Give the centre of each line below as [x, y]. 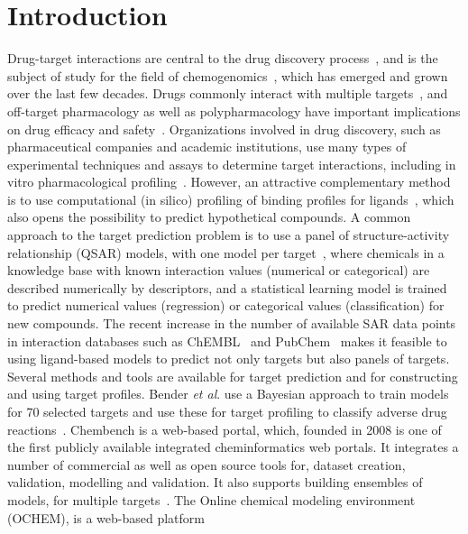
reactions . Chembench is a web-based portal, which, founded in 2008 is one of [225, 429]
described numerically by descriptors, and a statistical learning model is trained [227, 287]
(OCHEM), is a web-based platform [106, 517]
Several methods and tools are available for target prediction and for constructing [233, 376]
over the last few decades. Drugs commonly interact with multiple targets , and [228, 93]
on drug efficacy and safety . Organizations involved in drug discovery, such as [224, 129]
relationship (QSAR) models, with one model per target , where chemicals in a [226, 252]
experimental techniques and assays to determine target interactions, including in [232, 164]
